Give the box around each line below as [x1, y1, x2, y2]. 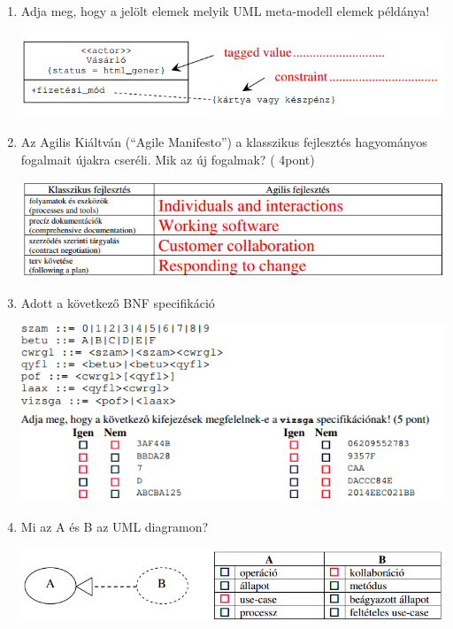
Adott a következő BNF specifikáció [20, 293, 215, 311]
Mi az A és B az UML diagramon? [20, 518, 209, 535]
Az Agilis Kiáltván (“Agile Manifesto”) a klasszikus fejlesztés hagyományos [20, 133, 427, 151]
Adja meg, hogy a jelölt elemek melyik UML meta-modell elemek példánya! [20, 2, 430, 19]
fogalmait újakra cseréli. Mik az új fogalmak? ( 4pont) [20, 150, 315, 168]
